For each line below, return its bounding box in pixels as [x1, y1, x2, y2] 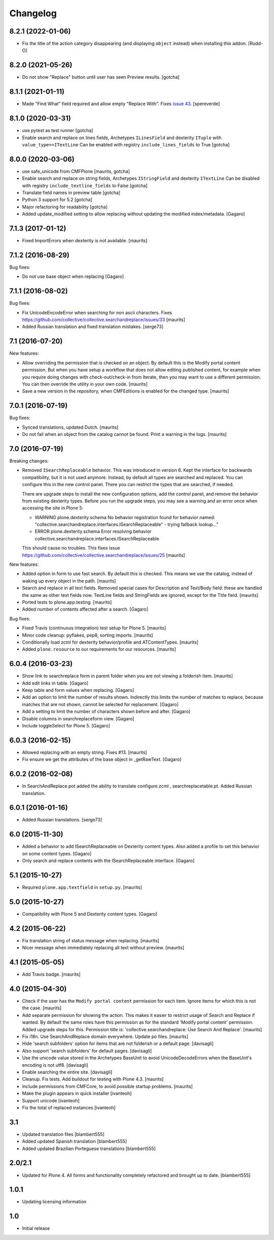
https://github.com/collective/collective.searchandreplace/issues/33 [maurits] [22, 316, 185, 323]
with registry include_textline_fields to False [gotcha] [22, 182, 148, 188]
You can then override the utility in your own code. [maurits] [22, 381, 148, 387]
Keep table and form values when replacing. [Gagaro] [22, 687, 134, 693]
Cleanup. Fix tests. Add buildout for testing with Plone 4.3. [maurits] [22, 1076, 164, 1082]
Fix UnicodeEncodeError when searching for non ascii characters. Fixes [22, 309, 173, 315]
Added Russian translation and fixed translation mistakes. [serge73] [22, 324, 163, 330]
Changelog [9, 8, 57, 19]
